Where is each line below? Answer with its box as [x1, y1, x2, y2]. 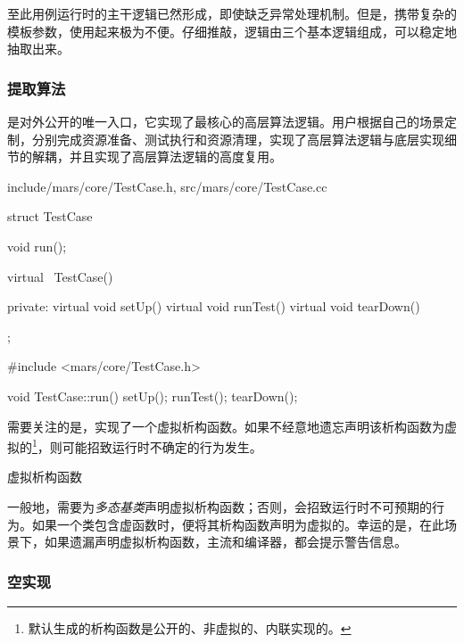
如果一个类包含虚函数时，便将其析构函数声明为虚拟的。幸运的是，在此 [31, 515, 444, 533]
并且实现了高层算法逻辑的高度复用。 [69, 147, 282, 166]
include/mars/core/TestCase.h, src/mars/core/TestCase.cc [7, 177, 327, 195]
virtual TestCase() [7, 267, 113, 285]
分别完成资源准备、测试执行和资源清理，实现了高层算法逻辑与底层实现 [31, 129, 444, 148]
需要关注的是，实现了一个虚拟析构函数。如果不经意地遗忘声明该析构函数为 [7, 416, 444, 435]
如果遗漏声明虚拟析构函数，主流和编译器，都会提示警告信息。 [44, 532, 407, 551]
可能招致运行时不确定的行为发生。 [62, 437, 262, 456]
